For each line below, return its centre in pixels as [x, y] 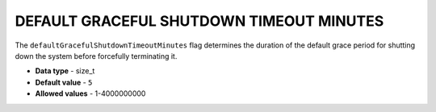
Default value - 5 [64, 82]
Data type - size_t [65, 71]
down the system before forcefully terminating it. [96, 56]
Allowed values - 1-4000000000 [90, 93]
